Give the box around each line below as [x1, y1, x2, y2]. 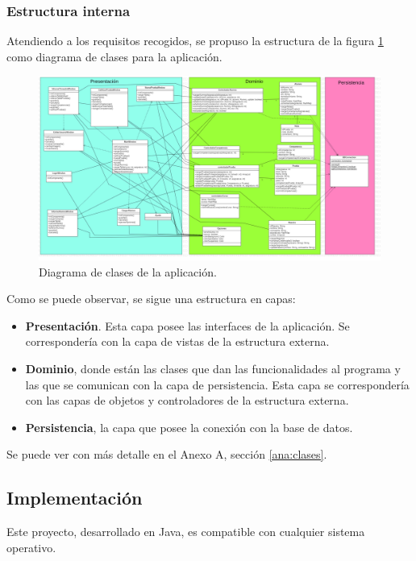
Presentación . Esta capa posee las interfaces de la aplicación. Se [25, 317, 350, 334]
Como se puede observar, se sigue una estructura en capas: [6, 290, 296, 307]
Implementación [6, 485, 143, 510]
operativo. [6, 538, 56, 555]
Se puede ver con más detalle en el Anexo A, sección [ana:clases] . [6, 446, 327, 463]
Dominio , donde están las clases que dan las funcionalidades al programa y [25, 359, 401, 376]
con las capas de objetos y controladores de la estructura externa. [25, 392, 349, 409]
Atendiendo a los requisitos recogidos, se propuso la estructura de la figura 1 [6, 32, 384, 49]
